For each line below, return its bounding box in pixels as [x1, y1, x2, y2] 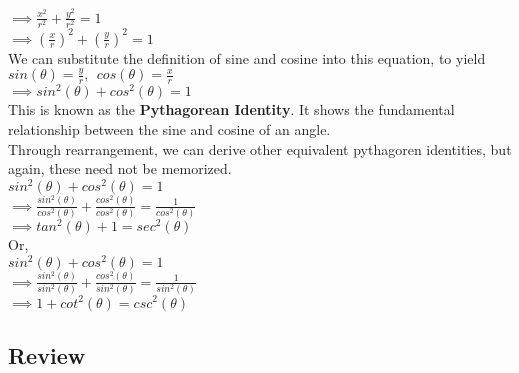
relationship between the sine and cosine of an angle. [8, 118, 331, 139]
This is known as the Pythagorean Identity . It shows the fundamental [8, 99, 455, 120]
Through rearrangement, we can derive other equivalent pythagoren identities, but [8, 138, 512, 159]
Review [8, 339, 86, 370]
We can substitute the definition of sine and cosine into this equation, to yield [8, 47, 486, 68]
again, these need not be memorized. [8, 158, 232, 179]
